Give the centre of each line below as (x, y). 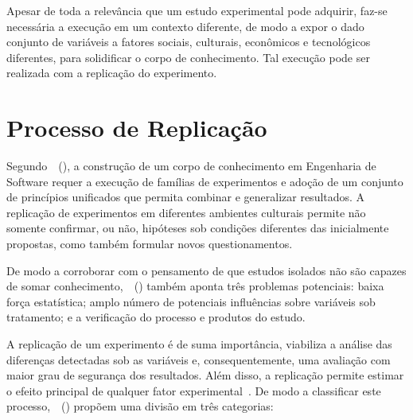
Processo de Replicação (137, 128)
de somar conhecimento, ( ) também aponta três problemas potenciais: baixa (195, 286)
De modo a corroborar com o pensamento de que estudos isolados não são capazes (206, 270)
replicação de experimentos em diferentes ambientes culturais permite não (186, 212)
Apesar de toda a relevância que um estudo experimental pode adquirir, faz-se (197, 10)
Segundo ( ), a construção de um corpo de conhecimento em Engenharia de (191, 166)
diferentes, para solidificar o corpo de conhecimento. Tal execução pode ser (188, 57)
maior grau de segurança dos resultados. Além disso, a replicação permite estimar (205, 375)
